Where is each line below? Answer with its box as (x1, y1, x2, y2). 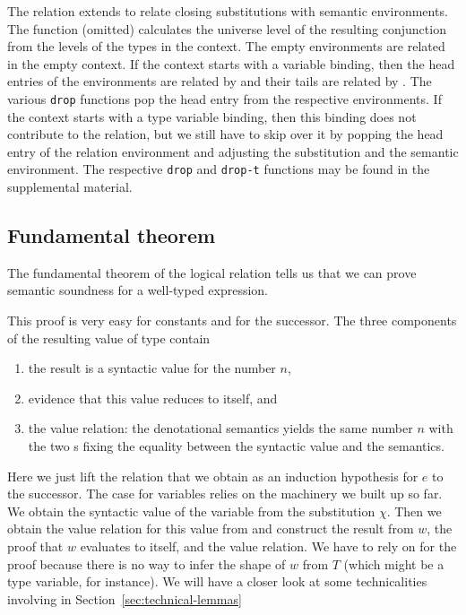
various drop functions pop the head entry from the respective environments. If (7, 89, 442, 108)
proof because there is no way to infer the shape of (7, 554, 286, 573)
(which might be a (343, 554, 444, 573)
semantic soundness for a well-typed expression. (7, 281, 269, 299)
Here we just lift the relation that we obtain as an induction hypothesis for (7, 466, 419, 485)
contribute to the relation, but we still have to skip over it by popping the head (7, 125, 444, 143)
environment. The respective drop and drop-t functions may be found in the (7, 160, 430, 178)
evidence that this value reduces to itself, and (28, 388, 278, 407)
